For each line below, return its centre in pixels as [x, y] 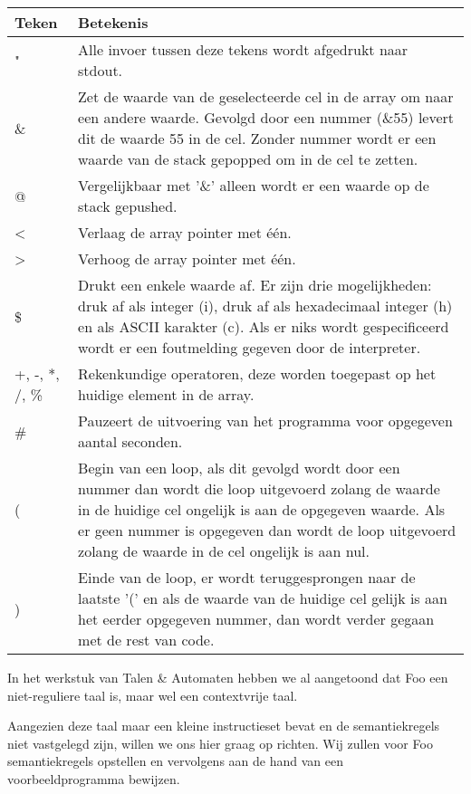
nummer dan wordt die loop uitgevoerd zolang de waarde [259, 488]
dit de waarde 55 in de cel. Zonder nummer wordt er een [257, 138]
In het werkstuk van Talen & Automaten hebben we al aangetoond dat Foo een [228, 677]
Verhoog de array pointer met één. [187, 258]
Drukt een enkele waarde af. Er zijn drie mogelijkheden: [255, 285]
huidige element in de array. [166, 394]
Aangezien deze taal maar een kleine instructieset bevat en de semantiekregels [224, 726]
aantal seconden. [130, 441]
